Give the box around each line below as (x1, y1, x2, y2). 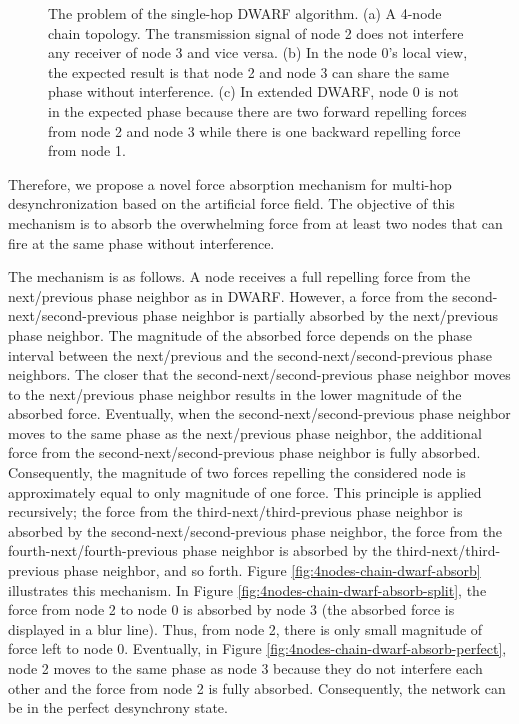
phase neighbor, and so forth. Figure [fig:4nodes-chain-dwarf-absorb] (63, 560, 481, 581)
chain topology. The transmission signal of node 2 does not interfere (48, 22, 464, 43)
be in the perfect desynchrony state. (8, 697, 228, 718)
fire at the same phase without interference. (8, 232, 275, 253)
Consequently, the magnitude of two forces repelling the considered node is (8, 462, 466, 483)
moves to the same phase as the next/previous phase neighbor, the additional (8, 422, 482, 443)
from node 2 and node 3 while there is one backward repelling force (48, 120, 461, 141)
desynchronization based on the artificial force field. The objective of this (8, 193, 455, 214)
